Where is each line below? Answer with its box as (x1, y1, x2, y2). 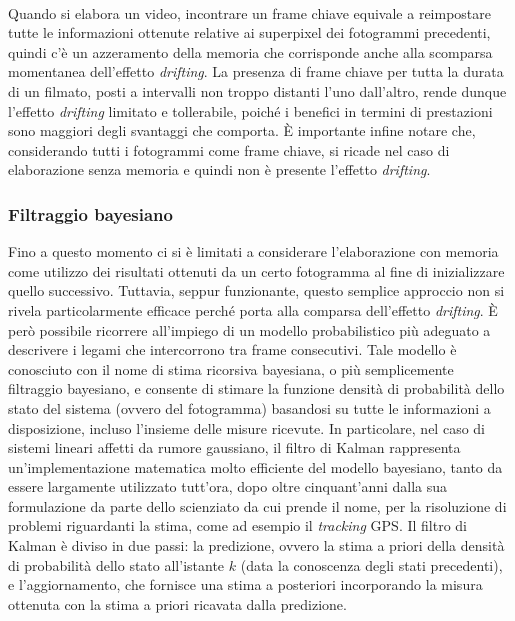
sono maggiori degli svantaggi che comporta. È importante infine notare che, (8, 120, 476, 141)
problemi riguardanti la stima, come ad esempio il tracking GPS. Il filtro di (8, 515, 468, 536)
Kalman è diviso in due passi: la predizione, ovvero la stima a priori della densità (8, 535, 505, 556)
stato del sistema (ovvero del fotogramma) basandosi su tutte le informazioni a (8, 397, 491, 418)
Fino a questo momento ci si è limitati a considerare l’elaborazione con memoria (8, 241, 499, 262)
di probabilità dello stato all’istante (8, 554, 225, 575)
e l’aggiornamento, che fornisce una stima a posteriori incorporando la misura (8, 574, 483, 595)
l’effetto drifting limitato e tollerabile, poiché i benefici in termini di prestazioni (8, 100, 493, 121)
